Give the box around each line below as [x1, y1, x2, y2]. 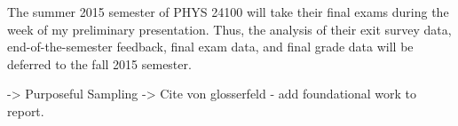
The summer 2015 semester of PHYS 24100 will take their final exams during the [7, 3, 449, 20]
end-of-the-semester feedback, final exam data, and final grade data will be [7, 37, 414, 56]
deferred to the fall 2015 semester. [7, 54, 192, 73]
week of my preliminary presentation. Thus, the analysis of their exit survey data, [7, 20, 452, 38]
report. [7, 101, 44, 120]
